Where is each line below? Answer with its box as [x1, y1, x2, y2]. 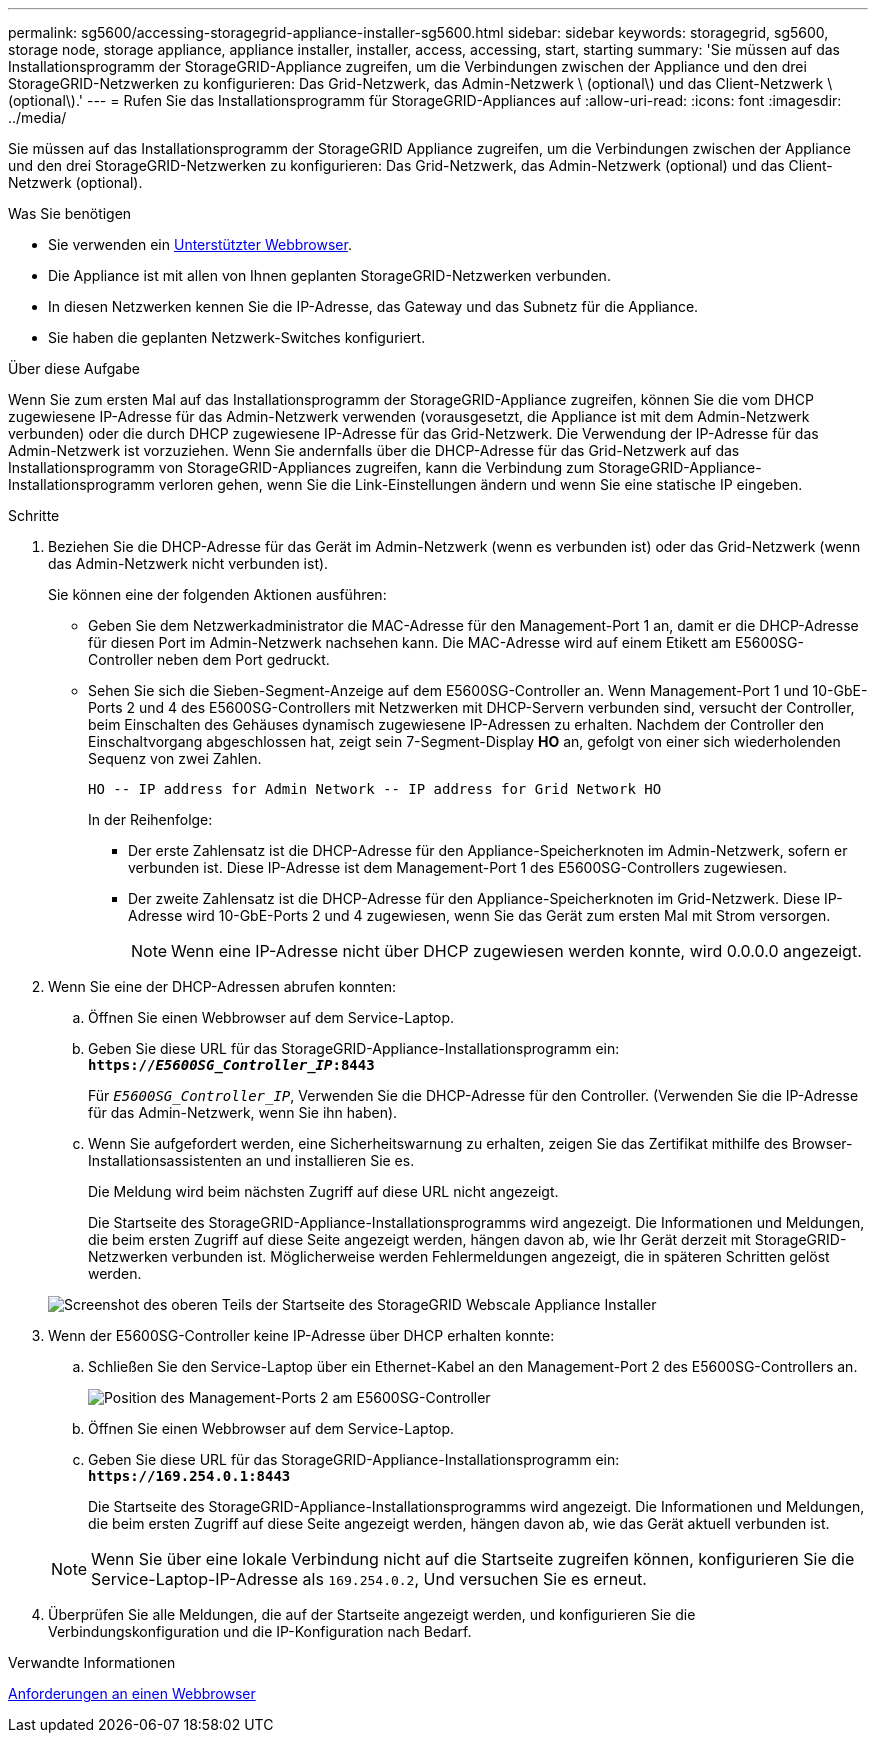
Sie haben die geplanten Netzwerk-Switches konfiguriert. [48, 329, 426, 346]
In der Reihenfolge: [88, 811, 213, 828]
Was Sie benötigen [8, 205, 132, 222]
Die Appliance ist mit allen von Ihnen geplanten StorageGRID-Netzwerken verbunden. [48, 267, 611, 284]
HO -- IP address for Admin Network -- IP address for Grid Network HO [88, 781, 662, 797]
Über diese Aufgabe [8, 360, 140, 377]
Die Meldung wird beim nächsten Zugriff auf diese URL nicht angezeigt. [88, 1183, 559, 1200]
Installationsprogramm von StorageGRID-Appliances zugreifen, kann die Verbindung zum [8, 459, 595, 476]
